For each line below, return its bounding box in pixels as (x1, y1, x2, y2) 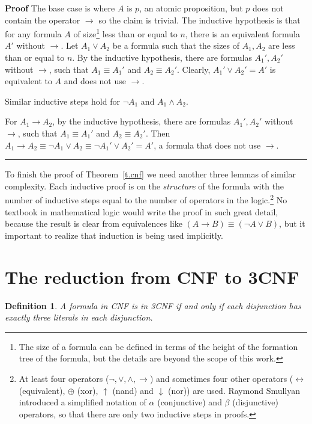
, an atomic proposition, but (139, 2, 243, 14)
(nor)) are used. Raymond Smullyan (167, 384, 301, 396)
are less (268, 39, 295, 52)
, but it (279, 217, 305, 230)
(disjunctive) (232, 396, 278, 408)
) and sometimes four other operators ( (149, 372, 293, 384)
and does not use (64, 75, 126, 87)
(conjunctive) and (157, 396, 222, 408)
